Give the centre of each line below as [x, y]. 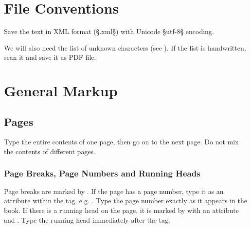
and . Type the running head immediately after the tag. [87, 219]
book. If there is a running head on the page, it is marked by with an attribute [121, 210]
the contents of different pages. [50, 151]
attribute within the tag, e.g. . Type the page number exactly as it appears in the [125, 201]
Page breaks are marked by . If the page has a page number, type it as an [114, 191]
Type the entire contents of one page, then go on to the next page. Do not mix [121, 142]
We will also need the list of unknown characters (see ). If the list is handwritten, [125, 47]
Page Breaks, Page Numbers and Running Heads [102, 173]
